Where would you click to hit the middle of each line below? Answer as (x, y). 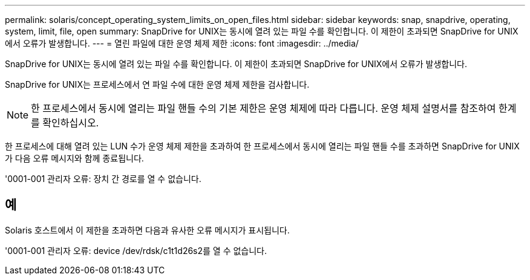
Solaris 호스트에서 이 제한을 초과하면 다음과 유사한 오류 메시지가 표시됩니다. (147, 230)
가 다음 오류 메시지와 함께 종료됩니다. (74, 158)
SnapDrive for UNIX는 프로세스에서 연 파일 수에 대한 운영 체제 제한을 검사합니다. (157, 84)
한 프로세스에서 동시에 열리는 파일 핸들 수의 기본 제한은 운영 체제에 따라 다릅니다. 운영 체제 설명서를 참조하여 (263, 108)
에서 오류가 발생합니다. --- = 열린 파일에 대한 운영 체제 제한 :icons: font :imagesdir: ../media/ (182, 43)
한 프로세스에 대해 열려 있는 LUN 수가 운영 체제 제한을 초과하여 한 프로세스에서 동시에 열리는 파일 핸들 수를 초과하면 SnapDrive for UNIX (262, 146)
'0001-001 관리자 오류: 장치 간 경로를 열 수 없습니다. (103, 179)
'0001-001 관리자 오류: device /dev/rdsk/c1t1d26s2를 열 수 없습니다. (136, 250)
